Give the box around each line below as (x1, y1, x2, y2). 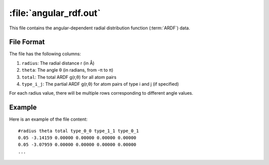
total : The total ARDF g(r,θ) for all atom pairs (21, 74, 117, 80)
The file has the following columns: (9, 51, 81, 57)
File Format (9, 38, 45, 46)
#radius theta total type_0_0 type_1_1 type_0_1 (18, 128, 139, 134)
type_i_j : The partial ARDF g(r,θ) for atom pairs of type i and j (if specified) (21, 81, 179, 87)
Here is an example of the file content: (9, 116, 88, 122)
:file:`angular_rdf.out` (9, 7, 101, 18)
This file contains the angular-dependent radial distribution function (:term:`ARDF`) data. (9, 25, 190, 31)
